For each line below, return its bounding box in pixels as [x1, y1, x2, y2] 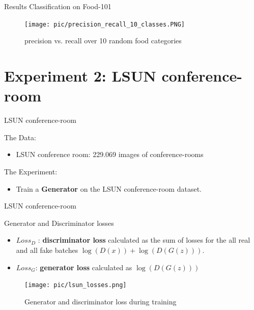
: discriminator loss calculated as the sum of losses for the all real [38, 235, 250, 245]
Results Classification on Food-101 [4, 1, 111, 11]
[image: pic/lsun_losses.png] [24, 281, 127, 289]
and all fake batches [16, 244, 78, 255]
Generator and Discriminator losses [4, 217, 114, 228]
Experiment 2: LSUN [4, 65, 156, 86]
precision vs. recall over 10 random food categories [24, 35, 182, 46]
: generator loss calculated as [35, 262, 132, 272]
